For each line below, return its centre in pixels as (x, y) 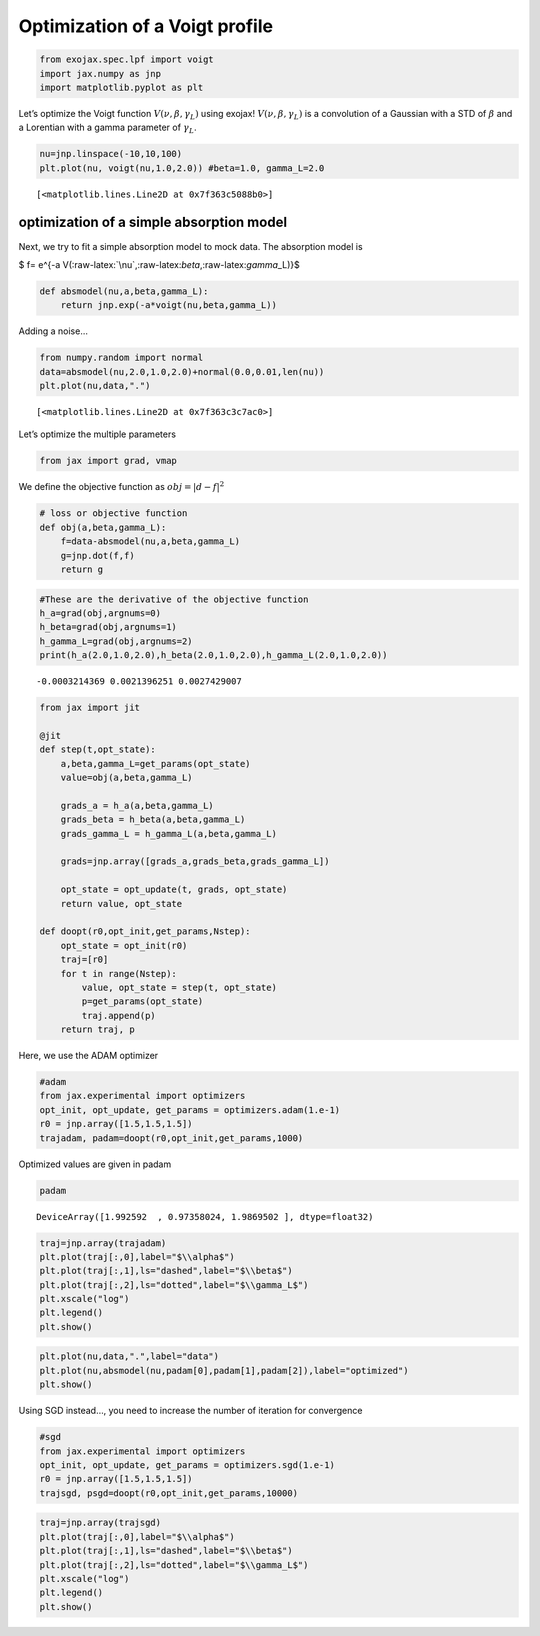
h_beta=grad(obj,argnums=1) (108, 627)
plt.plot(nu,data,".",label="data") (129, 1356)
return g (82, 569)
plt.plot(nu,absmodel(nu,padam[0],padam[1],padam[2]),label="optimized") (224, 1370)
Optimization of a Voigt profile (146, 26)
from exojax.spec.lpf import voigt (126, 59)
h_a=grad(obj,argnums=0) (100, 613)
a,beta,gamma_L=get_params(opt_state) (155, 763)
